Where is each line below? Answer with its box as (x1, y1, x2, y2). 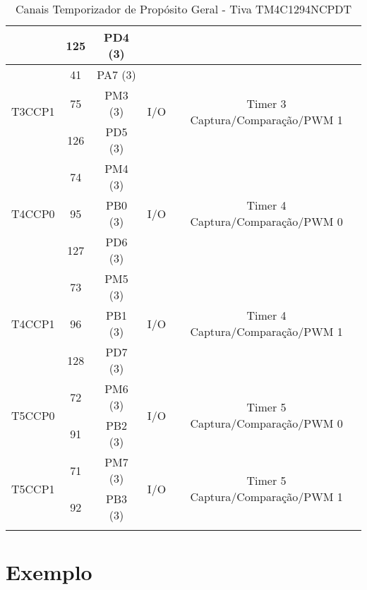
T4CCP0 (11, 205, 55, 222)
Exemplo (6, 558, 92, 586)
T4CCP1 (11, 315, 55, 332)
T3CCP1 (11, 103, 55, 119)
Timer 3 (246, 95, 287, 112)
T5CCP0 (11, 407, 55, 423)
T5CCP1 (11, 480, 55, 497)
